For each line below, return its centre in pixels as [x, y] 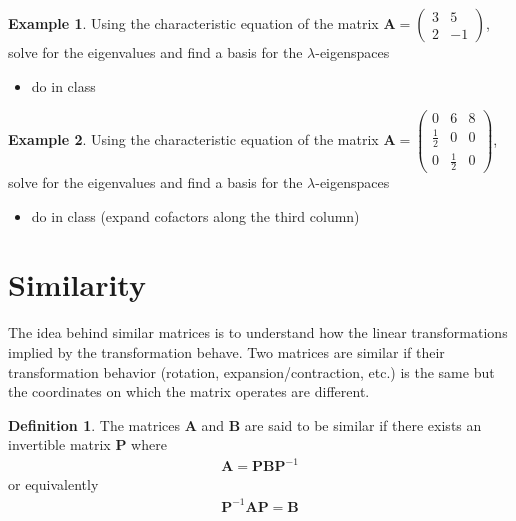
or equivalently [53, 484]
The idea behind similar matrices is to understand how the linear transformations [258, 332]
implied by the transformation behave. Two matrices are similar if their [226, 351]
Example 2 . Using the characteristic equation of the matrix [193, 139]
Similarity [77, 284]
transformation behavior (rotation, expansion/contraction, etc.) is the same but [251, 371]
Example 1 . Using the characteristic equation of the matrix [193, 23]
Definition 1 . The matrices [94, 424]
